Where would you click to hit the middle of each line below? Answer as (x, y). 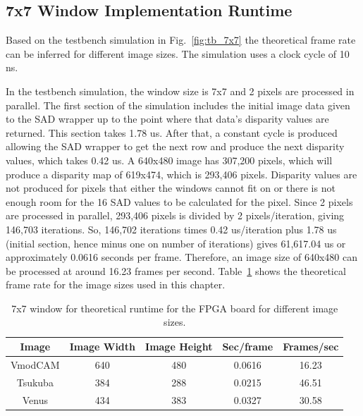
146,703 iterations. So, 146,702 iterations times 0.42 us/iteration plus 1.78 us (171, 229)
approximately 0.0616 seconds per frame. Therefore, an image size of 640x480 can (181, 257)
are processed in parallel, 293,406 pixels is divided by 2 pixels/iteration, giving (175, 215)
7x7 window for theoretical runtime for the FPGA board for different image (175, 308)
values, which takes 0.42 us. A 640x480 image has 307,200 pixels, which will (169, 160)
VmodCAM (35, 364)
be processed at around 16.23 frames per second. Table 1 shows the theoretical (176, 270)
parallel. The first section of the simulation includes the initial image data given (178, 105)
